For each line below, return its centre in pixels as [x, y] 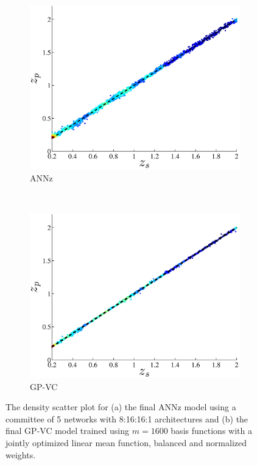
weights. [21, 454]
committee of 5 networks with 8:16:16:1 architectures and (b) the [127, 418]
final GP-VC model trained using [68, 431]
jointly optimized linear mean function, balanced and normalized [126, 442]
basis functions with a [211, 431]
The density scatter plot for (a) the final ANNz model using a [121, 407]
